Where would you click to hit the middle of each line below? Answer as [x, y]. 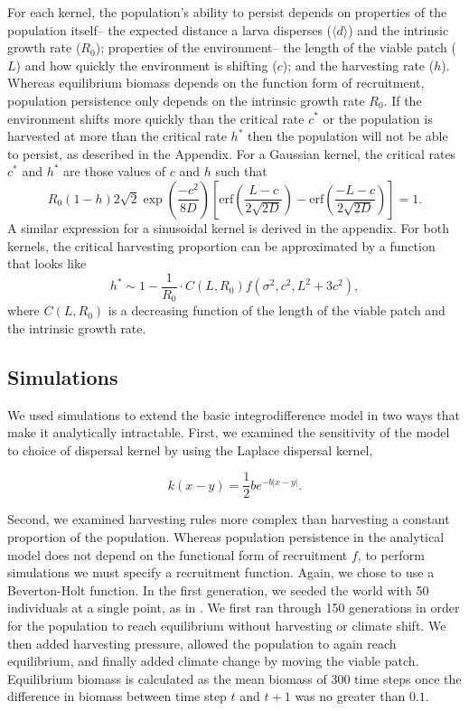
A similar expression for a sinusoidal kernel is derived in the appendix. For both [228, 227]
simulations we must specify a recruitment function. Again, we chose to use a [221, 572]
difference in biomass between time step [117, 696]
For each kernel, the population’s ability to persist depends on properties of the [227, 12]
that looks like [47, 263]
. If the [403, 100]
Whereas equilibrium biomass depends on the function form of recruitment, [216, 83]
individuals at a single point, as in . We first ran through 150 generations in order [234, 608]
